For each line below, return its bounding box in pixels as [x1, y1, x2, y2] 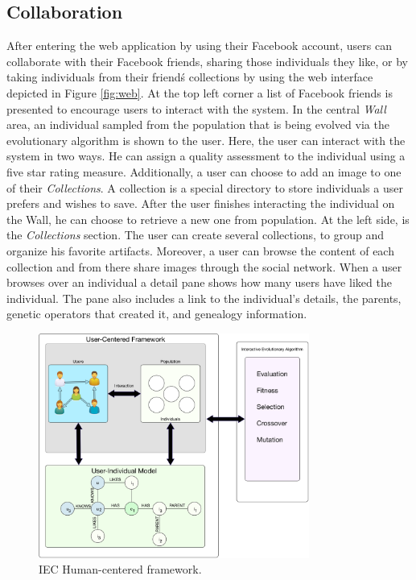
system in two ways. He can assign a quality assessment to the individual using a [6, 147, 406, 164]
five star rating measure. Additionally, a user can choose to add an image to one [6, 163, 402, 180]
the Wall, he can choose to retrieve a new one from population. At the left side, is [6, 210, 410, 227]
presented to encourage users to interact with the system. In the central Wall [6, 100, 386, 117]
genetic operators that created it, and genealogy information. [6, 305, 307, 322]
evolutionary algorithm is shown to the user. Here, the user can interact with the [6, 131, 406, 148]
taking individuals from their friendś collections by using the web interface [6, 68, 373, 85]
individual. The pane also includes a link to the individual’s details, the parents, [6, 289, 402, 306]
